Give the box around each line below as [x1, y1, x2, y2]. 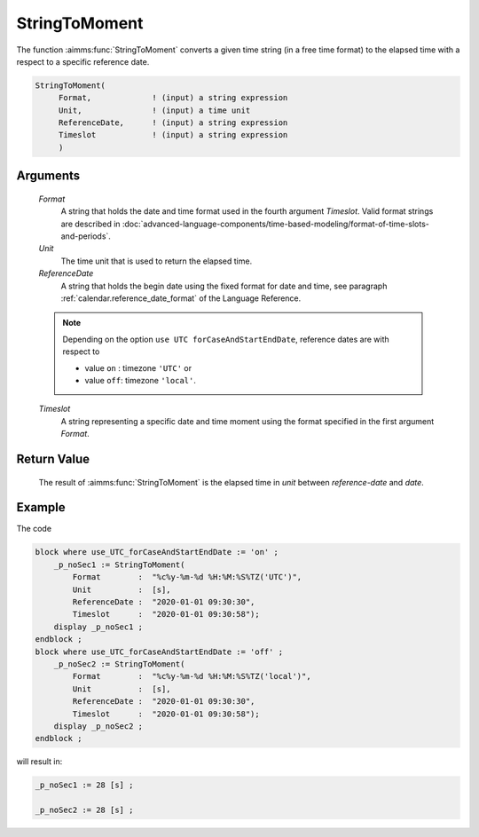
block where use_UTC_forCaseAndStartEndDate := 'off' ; [35, 646, 284, 657]
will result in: [16, 756, 63, 767]
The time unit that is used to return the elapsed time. [60, 256, 253, 266]
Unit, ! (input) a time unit [58, 105, 251, 115]
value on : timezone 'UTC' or [84, 362, 192, 373]
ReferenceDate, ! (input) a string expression [58, 118, 288, 128]
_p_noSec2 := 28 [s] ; [35, 805, 134, 816]
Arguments [16, 169, 81, 184]
